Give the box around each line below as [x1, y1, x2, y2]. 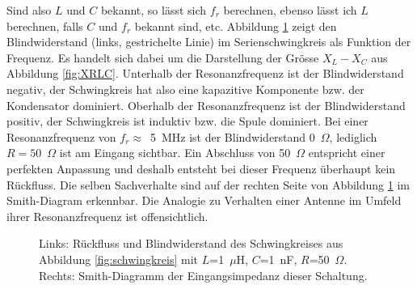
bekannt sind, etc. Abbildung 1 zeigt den [134, 17, 337, 34]
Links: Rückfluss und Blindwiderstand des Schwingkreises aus [39, 235, 343, 252]
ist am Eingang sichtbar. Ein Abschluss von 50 [59, 144, 291, 161]
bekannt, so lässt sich [100, 2, 207, 18]
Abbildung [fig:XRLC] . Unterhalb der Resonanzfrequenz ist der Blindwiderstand [6, 65, 404, 82]
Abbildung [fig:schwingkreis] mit [39, 250, 199, 267]
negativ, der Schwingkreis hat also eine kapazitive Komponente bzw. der [6, 80, 364, 97]
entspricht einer [308, 144, 385, 161]
